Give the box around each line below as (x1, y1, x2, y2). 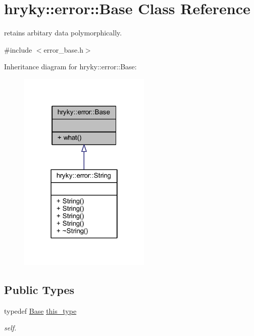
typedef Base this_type (4, 305, 77, 316)
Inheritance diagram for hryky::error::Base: (4, 61, 137, 72)
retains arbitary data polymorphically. (4, 27, 122, 38)
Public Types (4, 281, 75, 297)
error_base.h (43, 44, 83, 55)
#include (4, 44, 32, 55)
